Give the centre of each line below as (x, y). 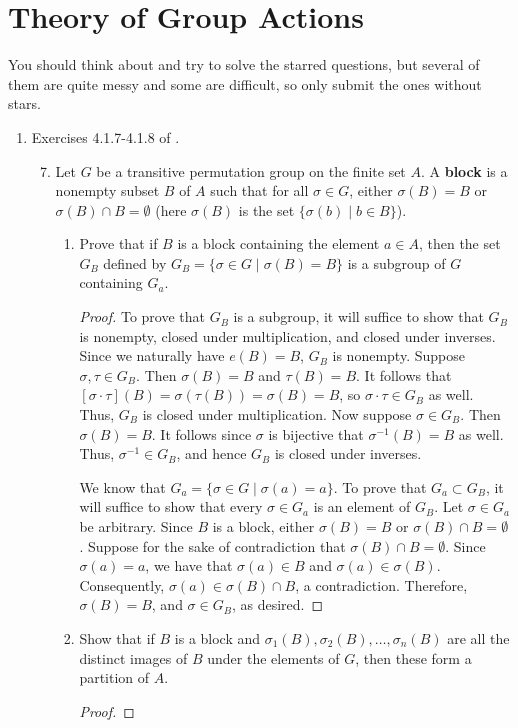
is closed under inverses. (348, 453)
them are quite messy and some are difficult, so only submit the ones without (245, 83)
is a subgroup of (396, 262)
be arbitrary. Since (136, 526)
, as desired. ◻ (277, 604)
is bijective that (316, 433)
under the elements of (273, 657)
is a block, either (263, 526)
